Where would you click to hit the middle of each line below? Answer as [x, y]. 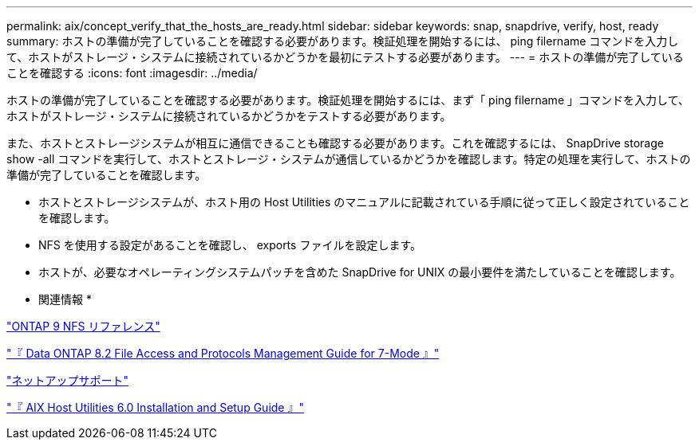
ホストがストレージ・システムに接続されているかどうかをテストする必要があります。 [229, 116]
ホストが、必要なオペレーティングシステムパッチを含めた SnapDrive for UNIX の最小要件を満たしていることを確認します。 [360, 272]
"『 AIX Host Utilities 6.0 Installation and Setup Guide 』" [155, 407]
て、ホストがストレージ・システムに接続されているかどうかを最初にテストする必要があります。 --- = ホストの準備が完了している [345, 57]
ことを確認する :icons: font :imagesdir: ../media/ [132, 73]
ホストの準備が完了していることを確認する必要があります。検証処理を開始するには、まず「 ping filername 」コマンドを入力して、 [348, 100]
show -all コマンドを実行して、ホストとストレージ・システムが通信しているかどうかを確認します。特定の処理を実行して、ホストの [349, 159]
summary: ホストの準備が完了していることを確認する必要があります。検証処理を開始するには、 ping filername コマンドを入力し [343, 41]
